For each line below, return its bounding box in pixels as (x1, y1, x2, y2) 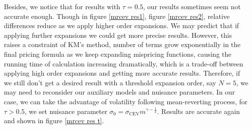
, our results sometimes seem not (143, 1, 241, 11)
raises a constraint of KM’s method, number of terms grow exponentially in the (4, 39, 241, 49)
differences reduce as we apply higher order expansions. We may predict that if (4, 20, 239, 31)
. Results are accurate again (157, 106, 240, 116)
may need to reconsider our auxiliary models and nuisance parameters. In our (4, 87, 235, 97)
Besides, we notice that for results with (4, 1, 120, 11)
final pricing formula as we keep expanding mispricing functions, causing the (4, 48, 232, 59)
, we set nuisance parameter (24, 106, 108, 116)
